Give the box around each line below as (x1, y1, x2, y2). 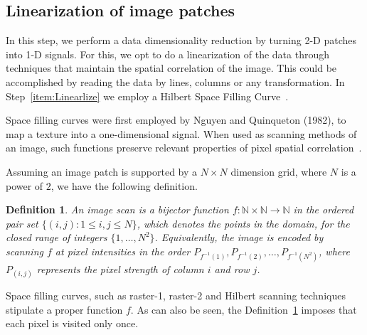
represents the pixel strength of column (36, 262, 204, 277)
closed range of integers (6, 230, 107, 245)
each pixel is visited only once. (6, 316, 139, 331)
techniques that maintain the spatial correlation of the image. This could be (6, 60, 337, 75)
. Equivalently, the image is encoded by (154, 230, 324, 245)
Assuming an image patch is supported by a (6, 164, 198, 179)
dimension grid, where (230, 164, 327, 179)
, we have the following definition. (50, 178, 198, 193)
